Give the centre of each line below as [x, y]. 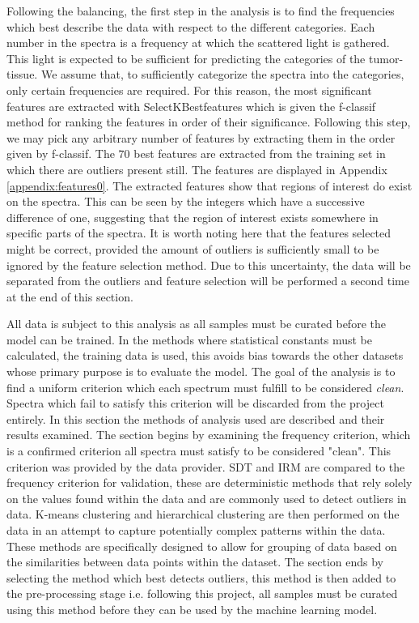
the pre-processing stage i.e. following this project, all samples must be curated [202, 593]
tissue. [22, 74]
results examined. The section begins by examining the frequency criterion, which [209, 435]
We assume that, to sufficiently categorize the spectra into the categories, [222, 74]
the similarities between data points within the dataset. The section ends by [195, 562]
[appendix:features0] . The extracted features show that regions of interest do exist [209, 185]
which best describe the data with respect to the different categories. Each [191, 26]
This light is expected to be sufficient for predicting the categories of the [186, 58]
